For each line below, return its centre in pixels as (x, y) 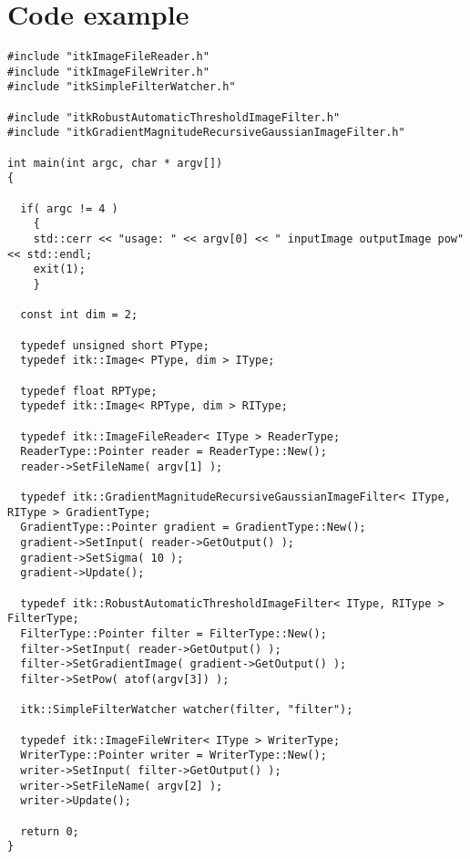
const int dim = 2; (79, 315)
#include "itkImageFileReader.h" (108, 57)
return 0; (50, 831)
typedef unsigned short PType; (115, 345)
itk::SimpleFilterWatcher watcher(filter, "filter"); (187, 710)
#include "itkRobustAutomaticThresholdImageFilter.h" (174, 117)
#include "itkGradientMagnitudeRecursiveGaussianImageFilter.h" (206, 133)
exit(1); (59, 269)
